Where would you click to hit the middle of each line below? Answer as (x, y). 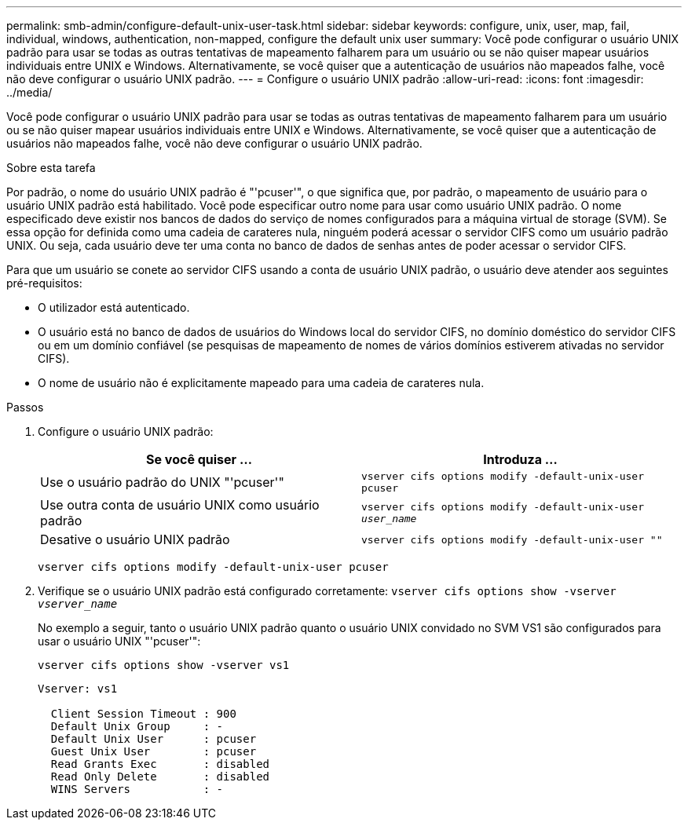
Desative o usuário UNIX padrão (135, 539)
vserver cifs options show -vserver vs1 (164, 665)
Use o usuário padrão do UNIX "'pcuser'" (162, 482)
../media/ (29, 92)
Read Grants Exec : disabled (160, 764)
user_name (389, 519)
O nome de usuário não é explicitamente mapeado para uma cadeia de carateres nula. (261, 383)
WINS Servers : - (137, 789)
